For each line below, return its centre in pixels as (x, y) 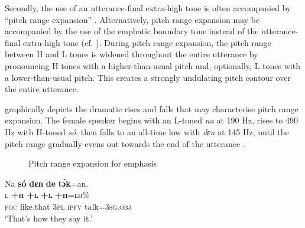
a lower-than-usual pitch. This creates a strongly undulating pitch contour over (148, 77)
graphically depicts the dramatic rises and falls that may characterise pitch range (152, 108)
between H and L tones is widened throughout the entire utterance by (132, 54)
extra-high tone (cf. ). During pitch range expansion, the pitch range (147, 42)
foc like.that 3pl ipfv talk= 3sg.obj (68, 206)
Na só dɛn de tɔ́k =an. (47, 183)
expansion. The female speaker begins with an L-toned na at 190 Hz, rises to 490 (151, 120)
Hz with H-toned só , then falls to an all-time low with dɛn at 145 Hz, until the (147, 131)
